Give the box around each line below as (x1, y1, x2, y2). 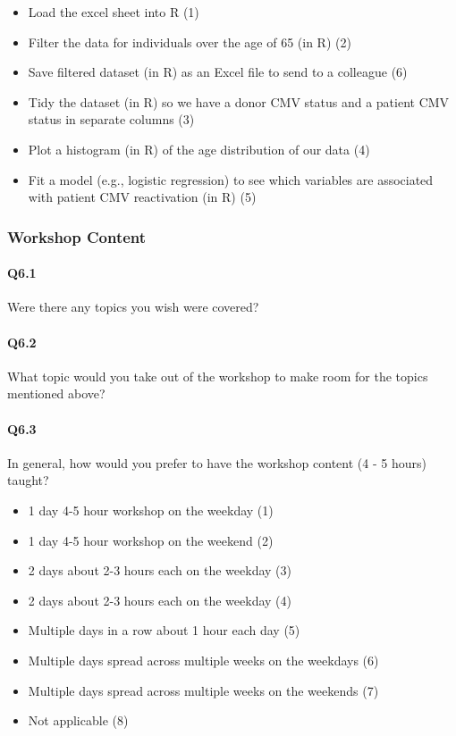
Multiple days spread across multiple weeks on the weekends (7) (28, 681, 379, 699)
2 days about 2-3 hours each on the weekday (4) (28, 590, 291, 609)
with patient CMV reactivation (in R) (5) (28, 188, 257, 206)
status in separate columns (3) (28, 110, 195, 129)
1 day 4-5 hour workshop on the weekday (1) (28, 500, 274, 519)
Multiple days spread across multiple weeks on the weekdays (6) (28, 650, 379, 669)
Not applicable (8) (28, 711, 129, 730)
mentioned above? (7, 384, 106, 403)
